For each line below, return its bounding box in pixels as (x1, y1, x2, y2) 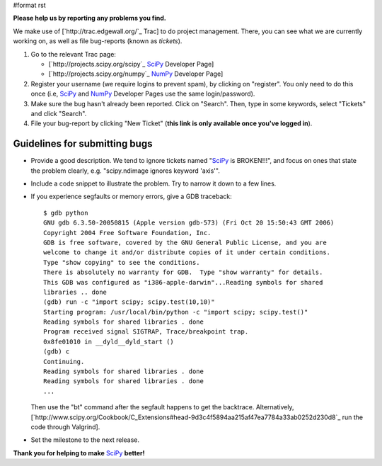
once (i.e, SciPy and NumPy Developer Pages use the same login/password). (30, 89, 255, 98)
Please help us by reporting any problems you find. (13, 14, 166, 23)
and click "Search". (30, 109, 87, 118)
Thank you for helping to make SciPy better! (13, 448, 145, 457)
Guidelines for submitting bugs (13, 138, 153, 150)
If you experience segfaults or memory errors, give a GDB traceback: (30, 192, 233, 201)
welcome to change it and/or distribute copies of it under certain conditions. (43, 249, 331, 256)
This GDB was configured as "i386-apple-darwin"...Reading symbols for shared (43, 278, 323, 286)
